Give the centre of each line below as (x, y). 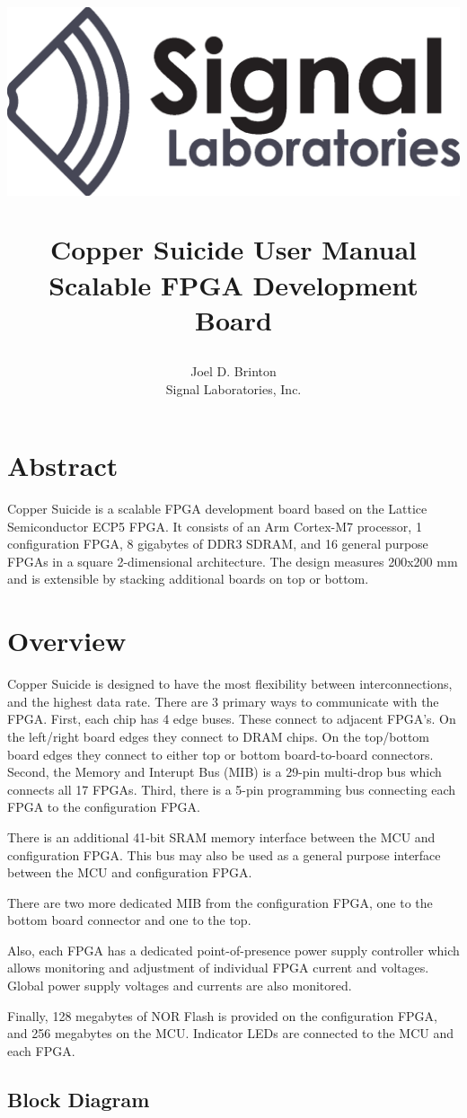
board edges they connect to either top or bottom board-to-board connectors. (220, 754)
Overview (67, 641)
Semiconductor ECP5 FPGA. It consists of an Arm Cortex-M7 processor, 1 (215, 526)
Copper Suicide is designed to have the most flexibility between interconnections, (230, 684)
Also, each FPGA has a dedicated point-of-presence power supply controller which (233, 950)
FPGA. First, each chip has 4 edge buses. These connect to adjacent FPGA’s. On (232, 719)
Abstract (63, 466)
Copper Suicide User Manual (233, 249)
